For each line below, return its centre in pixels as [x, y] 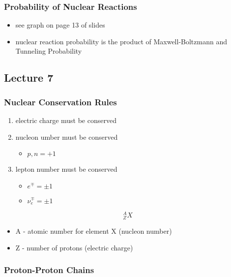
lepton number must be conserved [66, 169]
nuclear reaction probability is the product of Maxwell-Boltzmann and [121, 41]
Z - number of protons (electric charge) [74, 248]
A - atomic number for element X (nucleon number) [94, 231]
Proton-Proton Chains [49, 269]
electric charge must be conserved [66, 120]
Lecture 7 [29, 77]
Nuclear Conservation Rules [60, 102]
